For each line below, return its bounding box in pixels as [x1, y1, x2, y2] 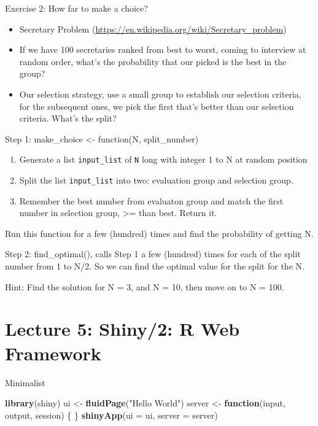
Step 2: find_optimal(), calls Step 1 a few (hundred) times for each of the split [5, 247, 301, 260]
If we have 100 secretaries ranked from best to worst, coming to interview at [19, 43, 306, 56]
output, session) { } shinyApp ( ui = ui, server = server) [5, 408, 218, 421]
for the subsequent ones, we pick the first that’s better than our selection [19, 99, 294, 112]
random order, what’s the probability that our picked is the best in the [19, 55, 287, 68]
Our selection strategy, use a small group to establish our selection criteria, [19, 87, 301, 100]
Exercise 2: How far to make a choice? [5, 2, 148, 14]
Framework [5, 340, 101, 365]
